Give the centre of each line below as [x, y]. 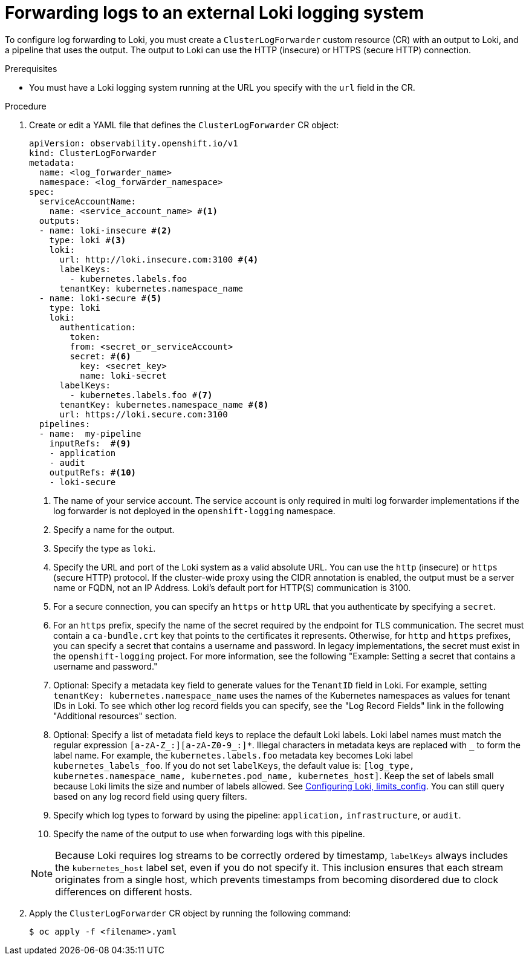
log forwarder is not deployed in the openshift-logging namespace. [194, 511]
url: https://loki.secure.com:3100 [144, 414]
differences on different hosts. [124, 891]
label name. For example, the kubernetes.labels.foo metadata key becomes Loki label [233, 755]
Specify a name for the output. [114, 529]
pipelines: [65, 424]
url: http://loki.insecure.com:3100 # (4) [159, 259]
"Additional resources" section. [115, 716]
